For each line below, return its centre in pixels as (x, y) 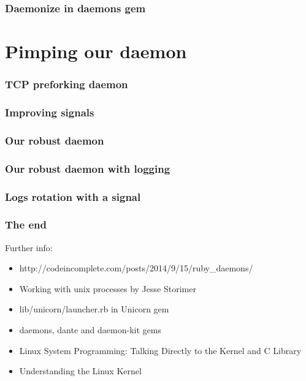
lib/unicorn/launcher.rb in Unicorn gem (94, 309)
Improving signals (50, 112)
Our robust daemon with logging (88, 168)
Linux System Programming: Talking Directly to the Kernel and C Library (160, 350)
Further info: (29, 247)
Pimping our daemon (96, 51)
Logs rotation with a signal (73, 196)
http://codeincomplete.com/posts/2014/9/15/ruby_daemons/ (136, 268)
